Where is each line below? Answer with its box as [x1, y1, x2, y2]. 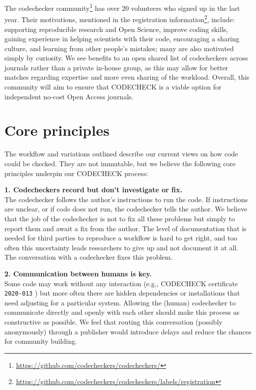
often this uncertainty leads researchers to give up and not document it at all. [4, 242, 239, 252]
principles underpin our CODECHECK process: [4, 168, 148, 178]
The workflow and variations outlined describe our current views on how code [4, 149, 238, 159]
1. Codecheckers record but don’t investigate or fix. [4, 184, 182, 195]
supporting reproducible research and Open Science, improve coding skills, [4, 24, 228, 34]
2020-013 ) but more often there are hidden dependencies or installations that [4, 288, 240, 298]
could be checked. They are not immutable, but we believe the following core [4, 158, 236, 168]
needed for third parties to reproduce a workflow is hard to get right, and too [4, 233, 237, 243]
